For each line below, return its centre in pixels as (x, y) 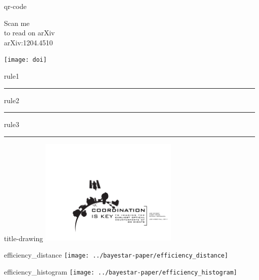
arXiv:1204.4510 (29, 42)
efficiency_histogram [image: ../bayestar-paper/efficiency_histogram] (121, 271)
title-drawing (24, 238)
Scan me (17, 23)
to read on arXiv (29, 33)
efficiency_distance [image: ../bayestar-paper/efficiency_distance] (116, 255)
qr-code (15, 6)
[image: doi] (25, 60)
